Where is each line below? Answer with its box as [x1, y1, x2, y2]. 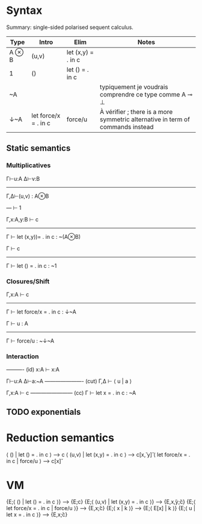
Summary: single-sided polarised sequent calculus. [6, 24, 133, 31]
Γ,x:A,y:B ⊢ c [6, 215, 39, 223]
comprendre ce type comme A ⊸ [100, 90, 193, 98]
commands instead [100, 122, 154, 131]
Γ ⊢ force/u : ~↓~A [6, 337, 55, 344]
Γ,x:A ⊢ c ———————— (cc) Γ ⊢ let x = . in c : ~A [6, 390, 136, 397]
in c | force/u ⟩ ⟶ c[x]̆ [6, 457, 61, 464]
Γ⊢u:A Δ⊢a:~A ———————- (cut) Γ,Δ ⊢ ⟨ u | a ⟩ [6, 377, 132, 385]
